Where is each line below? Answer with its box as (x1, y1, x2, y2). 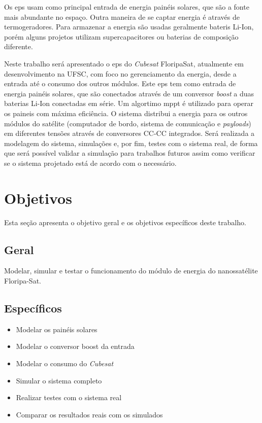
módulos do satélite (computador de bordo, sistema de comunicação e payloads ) (4, 118, 251, 128)
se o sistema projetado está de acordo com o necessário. (4, 157, 177, 168)
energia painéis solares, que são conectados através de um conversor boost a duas (4, 88, 254, 98)
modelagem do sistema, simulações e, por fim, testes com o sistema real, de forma (4, 137, 258, 148)
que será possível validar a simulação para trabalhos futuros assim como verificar (4, 148, 255, 158)
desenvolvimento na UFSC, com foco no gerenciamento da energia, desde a (4, 68, 237, 79)
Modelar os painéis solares (16, 324, 97, 334)
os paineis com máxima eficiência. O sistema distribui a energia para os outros (4, 108, 248, 118)
